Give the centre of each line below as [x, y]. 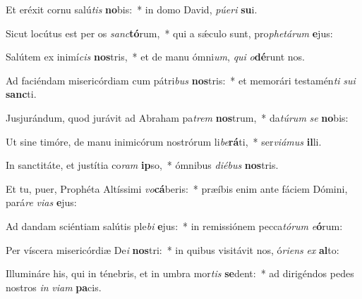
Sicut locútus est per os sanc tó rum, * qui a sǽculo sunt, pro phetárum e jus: [169, 33]
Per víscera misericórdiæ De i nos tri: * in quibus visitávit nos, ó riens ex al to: [173, 249]
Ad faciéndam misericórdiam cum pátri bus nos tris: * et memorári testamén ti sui [181, 80]
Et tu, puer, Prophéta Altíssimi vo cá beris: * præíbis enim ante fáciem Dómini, [177, 188]
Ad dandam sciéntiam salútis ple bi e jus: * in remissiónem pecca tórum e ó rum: [174, 225]
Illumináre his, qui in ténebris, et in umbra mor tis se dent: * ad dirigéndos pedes [180, 273]
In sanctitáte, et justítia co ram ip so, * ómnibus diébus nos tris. [142, 165]
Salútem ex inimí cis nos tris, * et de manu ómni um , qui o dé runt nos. [156, 57]
